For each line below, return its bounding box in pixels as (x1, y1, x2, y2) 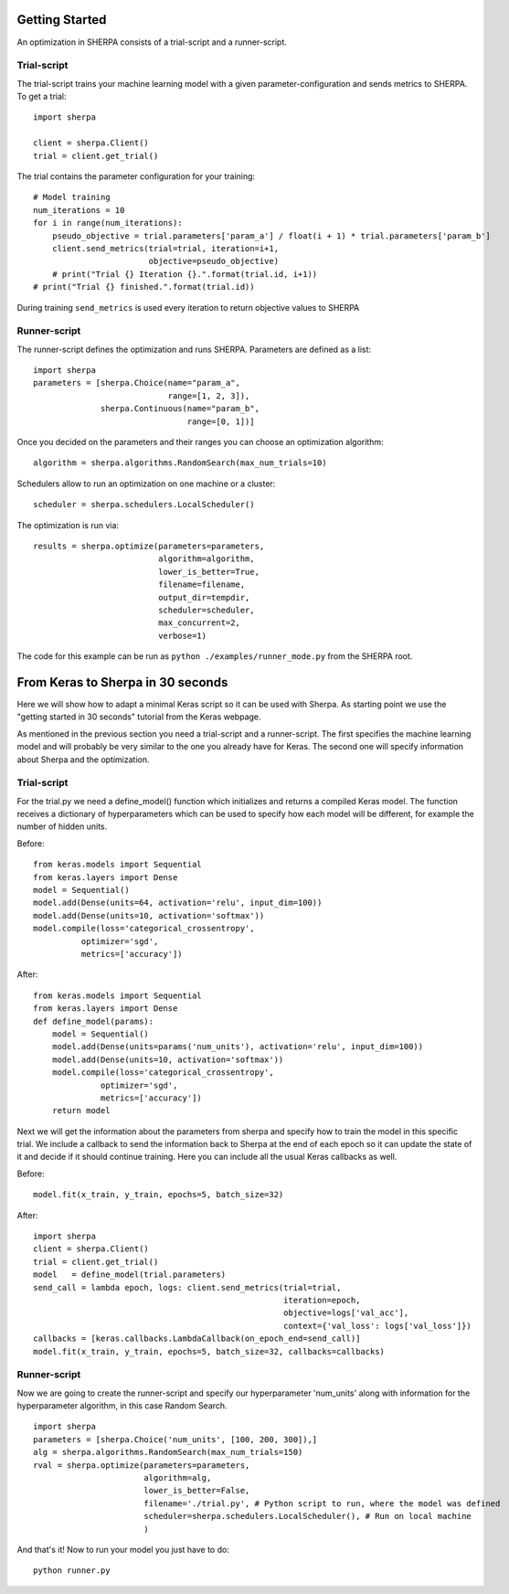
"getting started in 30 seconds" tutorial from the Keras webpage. (16, 711, 261, 722)
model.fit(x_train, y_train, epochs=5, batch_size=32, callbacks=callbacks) (33, 1346, 386, 1356)
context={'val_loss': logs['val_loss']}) (283, 1321, 472, 1331)
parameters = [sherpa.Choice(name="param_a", (33, 377, 241, 388)
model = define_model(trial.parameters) (33, 1270, 227, 1280)
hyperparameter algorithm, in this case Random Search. (16, 1400, 228, 1411)
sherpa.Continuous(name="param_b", (101, 403, 260, 414)
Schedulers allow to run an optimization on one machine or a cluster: (16, 478, 276, 489)
